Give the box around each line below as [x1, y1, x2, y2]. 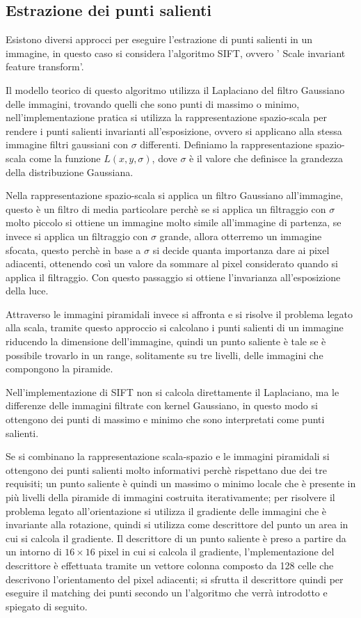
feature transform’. [6, 59, 84, 74]
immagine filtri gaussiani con [6, 137, 128, 152]
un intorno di [6, 544, 62, 559]
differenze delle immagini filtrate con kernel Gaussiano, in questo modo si [6, 398, 318, 413]
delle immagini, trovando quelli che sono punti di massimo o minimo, [6, 96, 300, 111]
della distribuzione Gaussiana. [6, 164, 134, 179]
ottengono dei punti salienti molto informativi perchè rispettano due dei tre [6, 462, 327, 477]
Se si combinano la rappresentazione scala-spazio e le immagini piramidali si [6, 449, 330, 463]
